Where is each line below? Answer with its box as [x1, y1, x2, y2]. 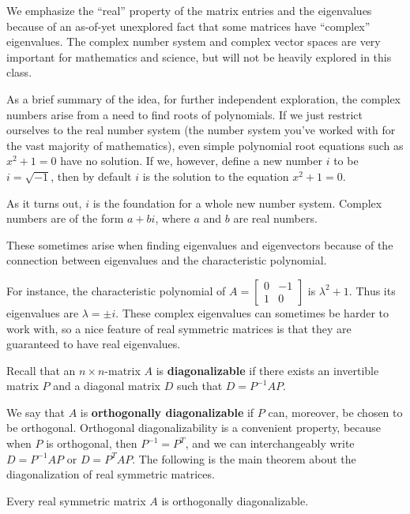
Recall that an [6, 362, 76, 378]
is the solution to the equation [142, 167, 289, 184]
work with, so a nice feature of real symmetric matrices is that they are [6, 320, 352, 336]
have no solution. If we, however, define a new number [60, 152, 323, 169]
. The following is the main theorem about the [132, 450, 356, 467]
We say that [6, 403, 65, 420]
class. [6, 64, 32, 81]
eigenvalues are [6, 304, 79, 321]
